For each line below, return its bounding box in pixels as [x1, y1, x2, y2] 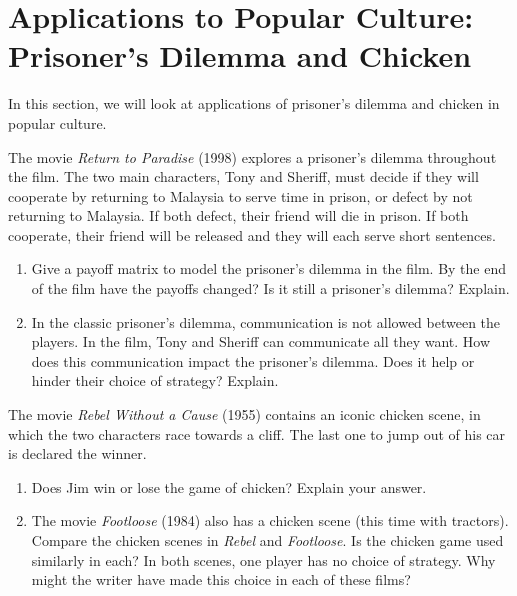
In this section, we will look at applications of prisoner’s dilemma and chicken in [8, 93, 500, 114]
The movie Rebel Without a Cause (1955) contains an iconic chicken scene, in [8, 404, 481, 425]
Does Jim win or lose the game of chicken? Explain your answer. [31, 476, 427, 497]
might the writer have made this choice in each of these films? [31, 569, 411, 590]
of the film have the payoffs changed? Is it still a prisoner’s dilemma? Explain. [31, 278, 510, 299]
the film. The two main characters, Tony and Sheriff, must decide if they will [8, 166, 479, 187]
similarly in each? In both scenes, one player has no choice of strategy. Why [31, 549, 496, 570]
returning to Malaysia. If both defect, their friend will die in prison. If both [8, 205, 469, 226]
